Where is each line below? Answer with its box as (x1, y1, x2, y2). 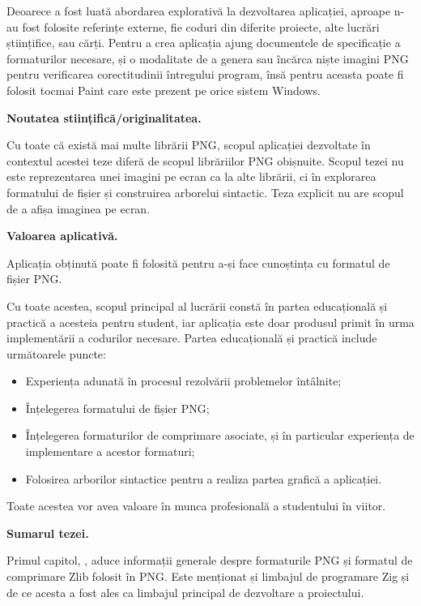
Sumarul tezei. (6, 524, 89, 541)
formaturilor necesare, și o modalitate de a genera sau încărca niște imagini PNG (6, 49, 409, 67)
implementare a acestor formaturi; (25, 443, 195, 460)
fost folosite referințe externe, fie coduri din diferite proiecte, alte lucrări (22, 18, 380, 35)
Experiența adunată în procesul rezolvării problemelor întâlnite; (25, 372, 342, 389)
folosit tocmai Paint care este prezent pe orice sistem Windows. (6, 81, 321, 98)
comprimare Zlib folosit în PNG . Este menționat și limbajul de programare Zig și (6, 568, 410, 585)
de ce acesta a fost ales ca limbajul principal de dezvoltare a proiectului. (6, 583, 364, 600)
